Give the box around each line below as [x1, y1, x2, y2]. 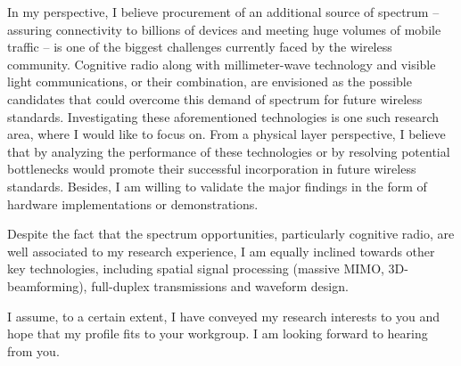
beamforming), [7, 276, 87, 295]
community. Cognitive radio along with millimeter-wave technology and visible [7, 54, 436, 73]
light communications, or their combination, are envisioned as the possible [7, 72, 412, 91]
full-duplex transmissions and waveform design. [91, 276, 349, 295]
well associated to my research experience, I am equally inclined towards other [7, 241, 435, 260]
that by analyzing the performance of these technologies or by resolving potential [7, 142, 450, 160]
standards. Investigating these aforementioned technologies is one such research [7, 107, 440, 126]
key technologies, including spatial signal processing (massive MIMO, [7, 259, 384, 278]
